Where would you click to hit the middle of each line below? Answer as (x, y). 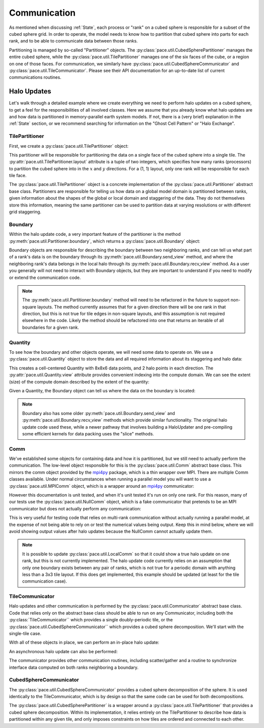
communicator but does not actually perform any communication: (75, 508)
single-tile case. (25, 633)
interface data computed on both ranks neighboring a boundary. (74, 667)
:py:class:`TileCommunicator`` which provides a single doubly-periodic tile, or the (91, 620)
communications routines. (35, 77)
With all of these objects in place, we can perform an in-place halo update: (84, 642)
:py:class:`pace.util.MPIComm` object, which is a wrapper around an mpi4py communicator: (102, 486)
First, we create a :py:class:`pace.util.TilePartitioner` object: (69, 146)
